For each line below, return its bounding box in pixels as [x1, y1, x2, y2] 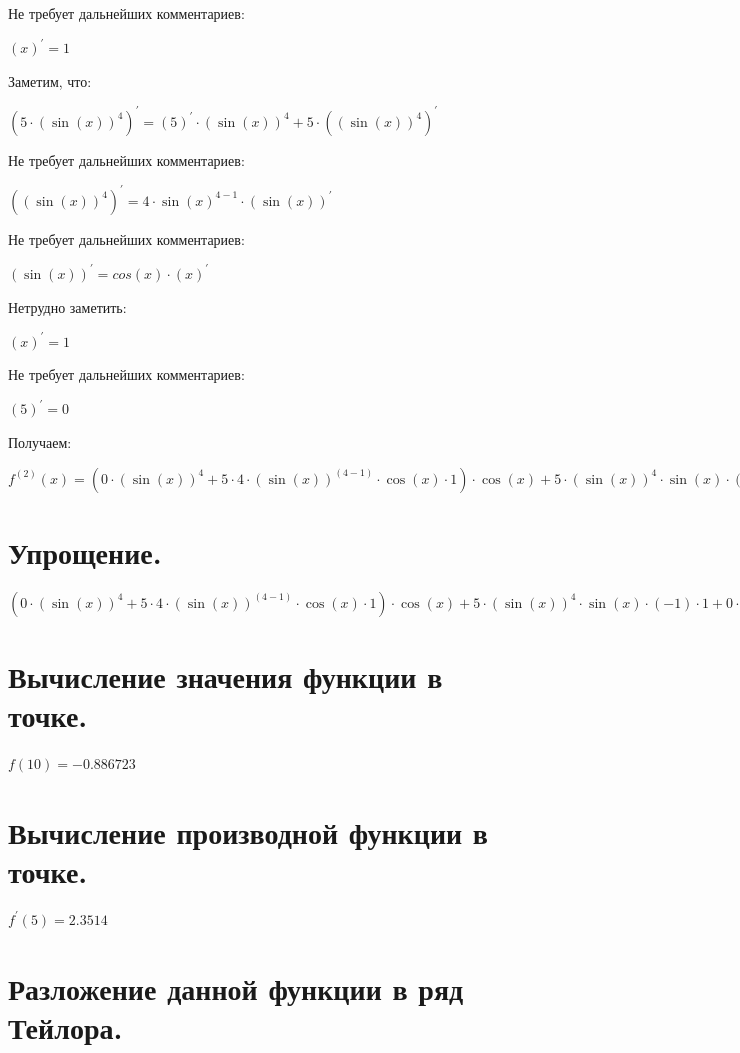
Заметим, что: [8, 70, 92, 91]
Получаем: [8, 431, 72, 452]
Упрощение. [8, 531, 162, 572]
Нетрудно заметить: [8, 296, 127, 317]
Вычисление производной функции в [8, 811, 488, 852]
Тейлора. [8, 1006, 123, 1047]
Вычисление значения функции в [8, 655, 443, 696]
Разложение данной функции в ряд [8, 967, 464, 1008]
